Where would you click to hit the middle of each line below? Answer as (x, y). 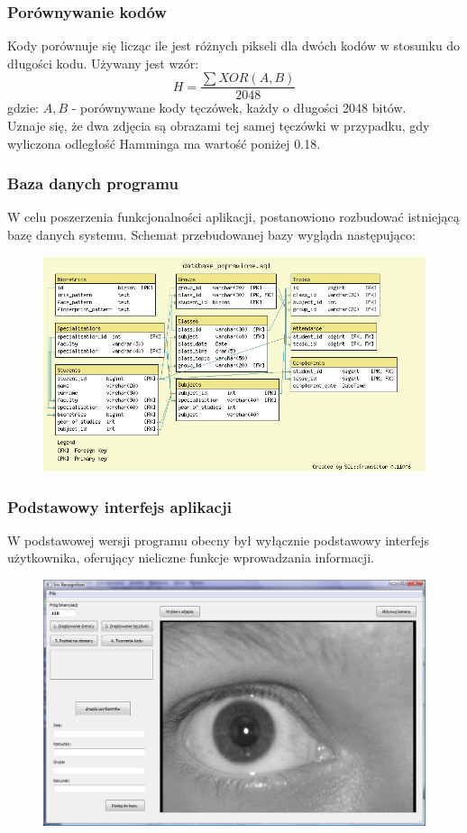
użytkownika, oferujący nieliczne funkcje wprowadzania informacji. (191, 558)
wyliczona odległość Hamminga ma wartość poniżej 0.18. (164, 143)
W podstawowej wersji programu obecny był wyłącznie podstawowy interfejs (218, 540)
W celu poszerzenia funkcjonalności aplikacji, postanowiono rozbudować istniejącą (233, 217)
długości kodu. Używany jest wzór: (103, 63)
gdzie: (23, 108)
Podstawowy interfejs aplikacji (119, 506)
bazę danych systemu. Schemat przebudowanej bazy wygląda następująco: (211, 235)
